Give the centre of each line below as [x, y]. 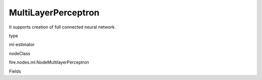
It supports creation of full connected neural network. [62, 27]
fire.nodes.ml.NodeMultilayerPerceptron [49, 62]
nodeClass [20, 53]
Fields [15, 71]
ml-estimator [22, 45]
